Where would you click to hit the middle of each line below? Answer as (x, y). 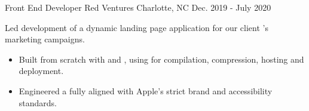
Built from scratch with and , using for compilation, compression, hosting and (161, 59)
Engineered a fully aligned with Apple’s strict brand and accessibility (146, 90)
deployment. (41, 71)
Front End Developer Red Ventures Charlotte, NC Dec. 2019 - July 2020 (138, 7)
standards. (38, 102)
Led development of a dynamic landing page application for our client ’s (137, 27)
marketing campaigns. (45, 39)
